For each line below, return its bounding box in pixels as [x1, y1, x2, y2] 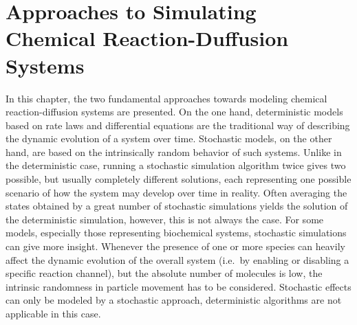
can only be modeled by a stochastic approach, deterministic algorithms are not [6, 293, 342, 307]
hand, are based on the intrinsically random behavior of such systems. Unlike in [6, 144, 342, 159]
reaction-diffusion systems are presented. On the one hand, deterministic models [6, 104, 343, 119]
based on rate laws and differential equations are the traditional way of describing [6, 117, 350, 132]
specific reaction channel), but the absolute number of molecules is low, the [6, 266, 323, 280]
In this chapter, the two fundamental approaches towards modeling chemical [6, 91, 327, 105]
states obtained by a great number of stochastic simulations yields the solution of [6, 199, 348, 213]
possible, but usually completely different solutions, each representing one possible [6, 172, 351, 186]
